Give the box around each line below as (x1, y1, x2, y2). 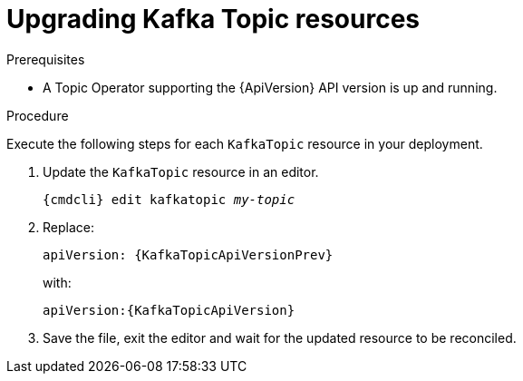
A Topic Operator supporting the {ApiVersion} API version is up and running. (43, 79, 498, 95)
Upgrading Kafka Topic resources (6, 4, 421, 34)
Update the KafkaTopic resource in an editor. (43, 163, 319, 180)
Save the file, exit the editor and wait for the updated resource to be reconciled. (43, 329, 517, 346)
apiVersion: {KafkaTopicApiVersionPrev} (43, 247, 334, 262)
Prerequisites (6, 51, 85, 67)
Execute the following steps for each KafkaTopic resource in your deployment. (6, 135, 483, 151)
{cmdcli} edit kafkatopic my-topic (43, 191, 295, 207)
